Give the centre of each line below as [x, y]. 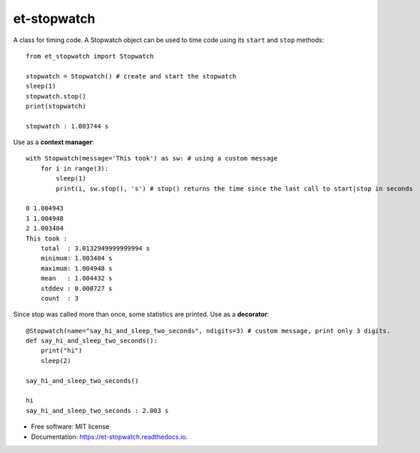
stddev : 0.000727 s [76, 288]
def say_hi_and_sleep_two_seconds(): [92, 341]
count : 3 [60, 298]
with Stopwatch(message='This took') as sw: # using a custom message [152, 158]
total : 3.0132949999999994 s [95, 248]
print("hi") [61, 351]
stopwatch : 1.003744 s [67, 126]
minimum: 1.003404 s [76, 258]
